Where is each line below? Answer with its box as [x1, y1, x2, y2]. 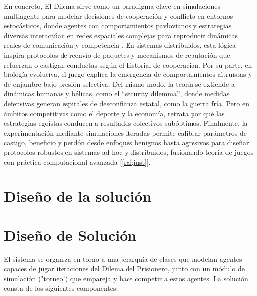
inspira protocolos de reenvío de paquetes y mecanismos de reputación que [4, 49, 230, 60]
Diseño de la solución [4, 186, 152, 206]
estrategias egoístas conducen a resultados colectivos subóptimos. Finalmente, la [4, 118, 248, 128]
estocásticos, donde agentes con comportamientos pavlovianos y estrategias [4, 20, 232, 31]
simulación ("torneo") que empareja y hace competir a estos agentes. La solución [4, 273, 248, 283]
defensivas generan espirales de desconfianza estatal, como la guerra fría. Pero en [4, 98, 249, 108]
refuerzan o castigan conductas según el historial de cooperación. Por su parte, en [4, 59, 252, 70]
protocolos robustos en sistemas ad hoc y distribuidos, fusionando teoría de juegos [4, 147, 254, 157]
